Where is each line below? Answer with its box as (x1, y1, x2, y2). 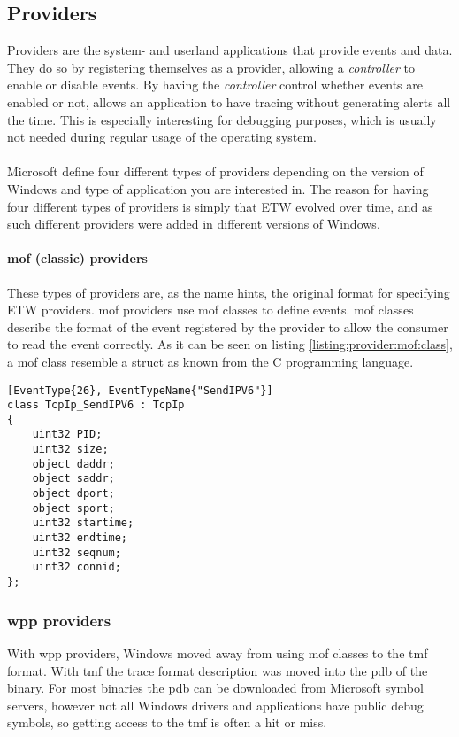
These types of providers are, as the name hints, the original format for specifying (7, 283, 450, 301)
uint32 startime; (32, 516, 134, 530)
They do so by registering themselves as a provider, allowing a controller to (7, 58, 415, 76)
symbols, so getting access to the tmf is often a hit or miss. (7, 713, 327, 732)
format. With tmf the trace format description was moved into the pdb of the (7, 661, 428, 679)
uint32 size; (32, 443, 109, 456)
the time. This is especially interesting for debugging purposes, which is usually (7, 110, 437, 128)
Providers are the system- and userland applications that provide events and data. (7, 41, 453, 59)
